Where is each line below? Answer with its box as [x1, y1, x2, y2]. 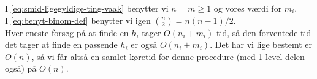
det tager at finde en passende [5, 38, 118, 51]
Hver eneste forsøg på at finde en [5, 26, 129, 39]
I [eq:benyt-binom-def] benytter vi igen [5, 13, 151, 26]
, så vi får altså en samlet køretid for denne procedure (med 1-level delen [31, 50, 305, 62]
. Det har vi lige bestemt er [210, 38, 312, 51]
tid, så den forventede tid [216, 26, 311, 39]
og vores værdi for [213, 2, 282, 14]
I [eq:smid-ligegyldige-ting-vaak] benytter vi [5, 2, 169, 14]
